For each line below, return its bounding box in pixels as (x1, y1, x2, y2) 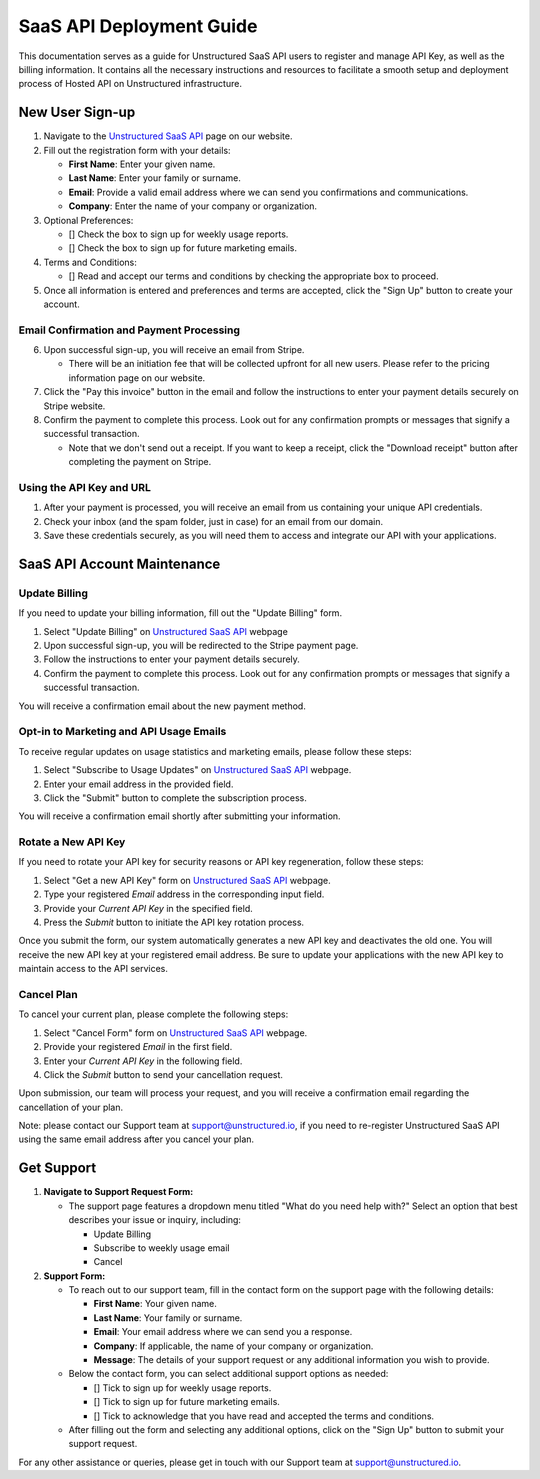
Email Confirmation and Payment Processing (18, 323, 240, 337)
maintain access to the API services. (18, 963, 169, 975)
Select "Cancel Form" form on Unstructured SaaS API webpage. (43, 1026, 308, 1039)
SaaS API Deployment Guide (18, 15, 258, 37)
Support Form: (43, 1270, 106, 1282)
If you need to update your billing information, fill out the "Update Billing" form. (18, 607, 343, 619)
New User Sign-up (18, 104, 136, 121)
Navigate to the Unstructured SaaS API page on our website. (43, 130, 293, 142)
